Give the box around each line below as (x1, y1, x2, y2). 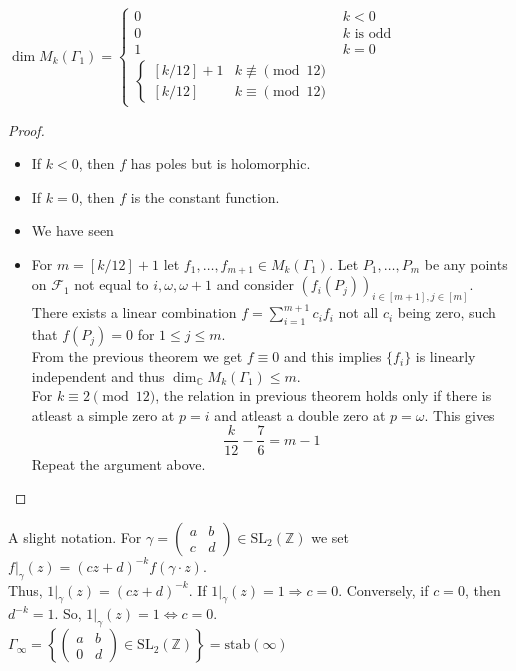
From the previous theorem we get (31, 346, 243, 367)
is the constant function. (130, 186, 280, 207)
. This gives (424, 404, 495, 425)
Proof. (8, 119, 45, 140)
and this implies (284, 346, 382, 367)
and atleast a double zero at (214, 404, 386, 425)
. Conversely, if (338, 579, 429, 600)
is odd (354, 27, 392, 42)
